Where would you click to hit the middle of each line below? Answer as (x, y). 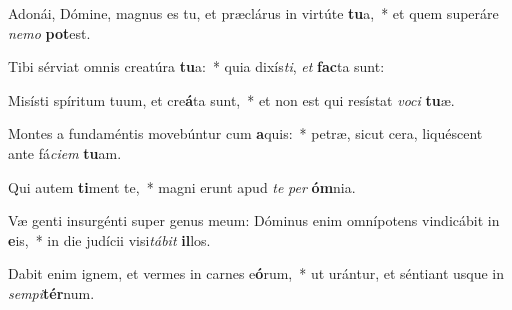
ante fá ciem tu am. (65, 152)
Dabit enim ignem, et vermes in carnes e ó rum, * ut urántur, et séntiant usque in (256, 273)
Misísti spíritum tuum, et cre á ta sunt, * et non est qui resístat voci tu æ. (231, 99)
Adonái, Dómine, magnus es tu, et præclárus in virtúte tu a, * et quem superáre (253, 13)
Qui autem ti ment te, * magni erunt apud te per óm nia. (182, 186)
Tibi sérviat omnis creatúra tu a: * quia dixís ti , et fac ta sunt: (196, 66)
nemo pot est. (49, 32)
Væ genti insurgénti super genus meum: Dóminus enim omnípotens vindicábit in (254, 220)
